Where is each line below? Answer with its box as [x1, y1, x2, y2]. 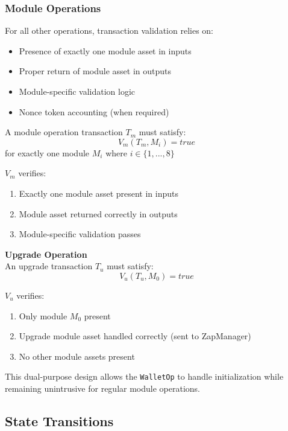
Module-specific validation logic [19, 85, 136, 97]
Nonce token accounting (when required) [19, 105, 169, 118]
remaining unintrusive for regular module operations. [5, 382, 201, 394]
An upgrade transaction [5, 260, 93, 272]
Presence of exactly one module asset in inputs [19, 44, 192, 57]
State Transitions [5, 411, 114, 430]
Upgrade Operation [5, 247, 87, 260]
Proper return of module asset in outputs [19, 65, 172, 77]
